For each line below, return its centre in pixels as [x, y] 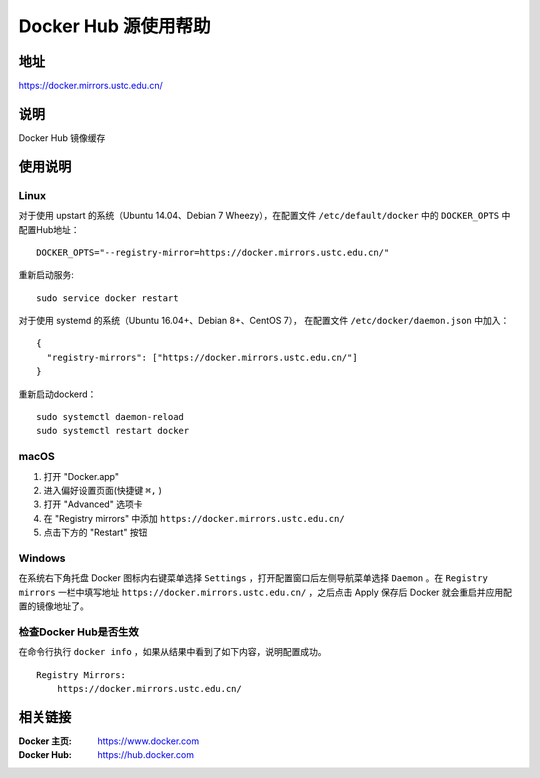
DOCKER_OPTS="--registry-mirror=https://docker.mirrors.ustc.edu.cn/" [213, 252]
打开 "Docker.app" [81, 476]
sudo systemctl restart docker [113, 431]
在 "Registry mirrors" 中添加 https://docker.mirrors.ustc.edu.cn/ [194, 518]
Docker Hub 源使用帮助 [114, 26]
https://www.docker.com [148, 741]
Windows [42, 558]
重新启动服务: [46, 275]
